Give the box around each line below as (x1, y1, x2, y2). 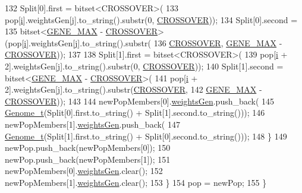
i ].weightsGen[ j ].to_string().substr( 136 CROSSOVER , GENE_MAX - (24, 36, 282, 49)
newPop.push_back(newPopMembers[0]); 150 (5, 141, 171, 154)
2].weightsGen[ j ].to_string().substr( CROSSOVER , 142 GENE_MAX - (5, 83, 262, 96)
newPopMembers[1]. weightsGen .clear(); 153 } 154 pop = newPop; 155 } (5, 176, 267, 188)
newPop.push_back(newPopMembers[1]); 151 (5, 153, 171, 165)
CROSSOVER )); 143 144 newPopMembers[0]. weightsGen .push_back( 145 (5, 94, 275, 107)
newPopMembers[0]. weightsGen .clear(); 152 (5, 164, 163, 177)
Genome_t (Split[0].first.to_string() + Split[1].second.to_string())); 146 (5, 106, 265, 119)
